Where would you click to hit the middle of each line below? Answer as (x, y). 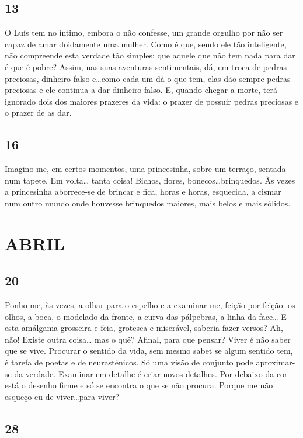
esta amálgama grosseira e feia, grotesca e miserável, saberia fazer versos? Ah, (144, 328)
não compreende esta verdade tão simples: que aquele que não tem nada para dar (150, 55)
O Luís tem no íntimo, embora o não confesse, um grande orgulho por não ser (144, 32)
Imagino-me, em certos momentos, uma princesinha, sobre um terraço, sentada (145, 169)
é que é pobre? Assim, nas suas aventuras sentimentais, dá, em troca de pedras (146, 66)
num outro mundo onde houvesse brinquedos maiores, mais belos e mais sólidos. (148, 203)
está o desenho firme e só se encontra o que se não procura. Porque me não (139, 385)
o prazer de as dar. (38, 113)
